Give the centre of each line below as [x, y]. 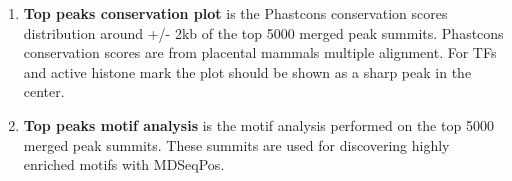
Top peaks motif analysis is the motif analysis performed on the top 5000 [258, 124]
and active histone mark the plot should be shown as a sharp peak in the [247, 71]
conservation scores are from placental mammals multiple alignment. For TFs [260, 52]
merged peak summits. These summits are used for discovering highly [236, 144]
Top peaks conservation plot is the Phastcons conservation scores [235, 13]
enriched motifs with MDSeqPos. [124, 164]
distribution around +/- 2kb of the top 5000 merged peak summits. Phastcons [263, 32]
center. [44, 91]
